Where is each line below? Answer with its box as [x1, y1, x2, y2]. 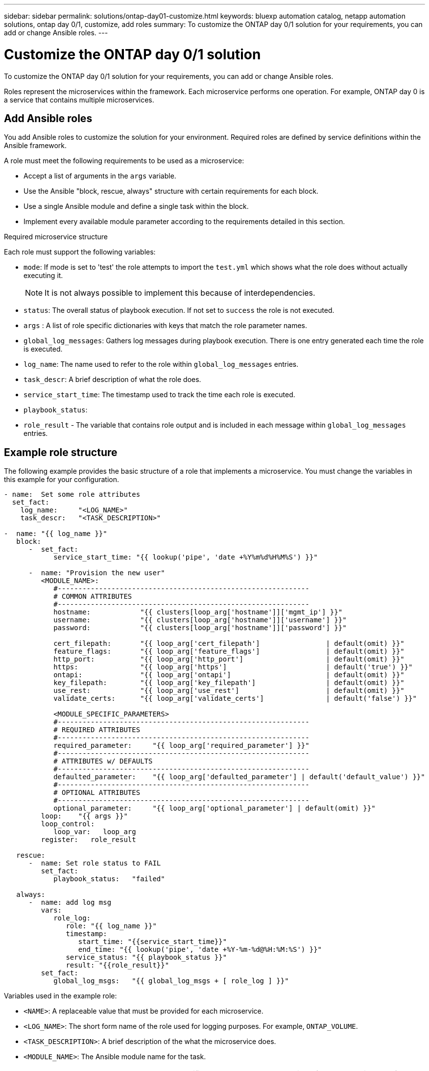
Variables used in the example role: [4, 992, 117, 1000]
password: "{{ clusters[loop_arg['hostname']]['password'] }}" [53, 624, 347, 632]
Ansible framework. [4, 141, 67, 150]
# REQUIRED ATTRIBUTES [53, 726, 141, 734]
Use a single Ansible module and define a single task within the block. [24, 202, 249, 211]
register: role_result [41, 836, 136, 844]
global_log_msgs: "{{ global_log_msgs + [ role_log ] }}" [53, 977, 289, 985]
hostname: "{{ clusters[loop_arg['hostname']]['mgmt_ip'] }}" [53, 608, 343, 616]
